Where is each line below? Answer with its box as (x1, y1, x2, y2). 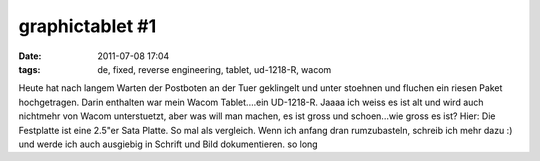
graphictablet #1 (18, 15, 157, 37)
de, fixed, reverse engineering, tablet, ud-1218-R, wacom (97, 63, 332, 75)
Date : (18, 50, 42, 62)
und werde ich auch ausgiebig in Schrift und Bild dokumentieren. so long (18, 138, 319, 150)
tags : (18, 63, 41, 75)
